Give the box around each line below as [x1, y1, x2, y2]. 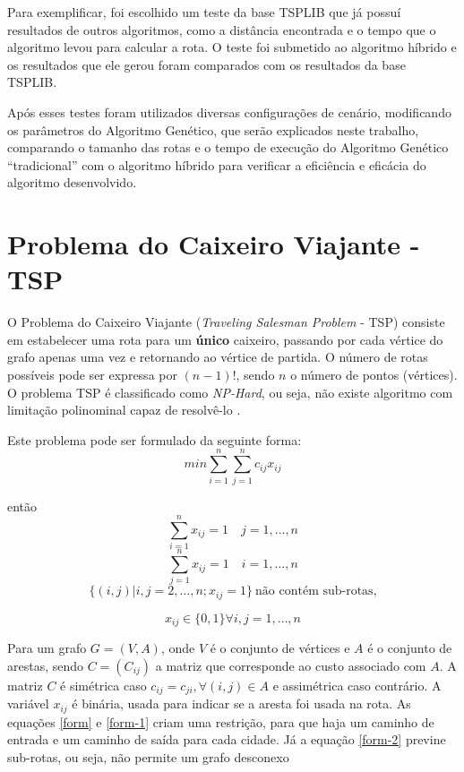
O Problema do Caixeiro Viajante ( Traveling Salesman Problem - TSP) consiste [7, 313, 445, 331]
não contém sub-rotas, [255, 585, 377, 598]
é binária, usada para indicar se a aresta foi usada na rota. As [72, 694, 411, 713]
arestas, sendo [7, 656, 84, 674]
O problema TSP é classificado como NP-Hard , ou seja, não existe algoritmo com [7, 382, 453, 401]
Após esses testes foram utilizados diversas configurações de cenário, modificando [7, 102, 451, 121]
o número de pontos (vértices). [290, 365, 458, 384]
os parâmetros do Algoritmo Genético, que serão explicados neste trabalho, [7, 120, 419, 139]
